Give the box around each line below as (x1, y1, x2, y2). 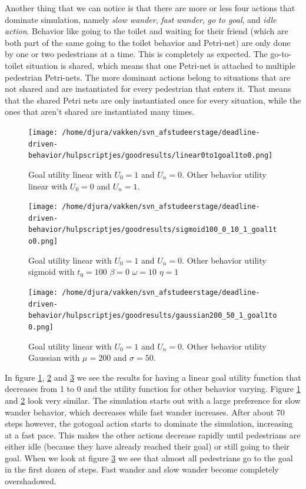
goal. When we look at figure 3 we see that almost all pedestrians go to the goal (5, 451, 293, 464)
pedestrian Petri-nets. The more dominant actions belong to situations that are (5, 71, 291, 83)
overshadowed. (5, 475, 56, 487)
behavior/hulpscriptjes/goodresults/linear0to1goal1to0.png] (28, 151, 273, 160)
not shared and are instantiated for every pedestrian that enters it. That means (5, 82, 291, 95)
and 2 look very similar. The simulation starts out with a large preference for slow (5, 394, 301, 406)
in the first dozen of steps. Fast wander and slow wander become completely (5, 463, 279, 475)
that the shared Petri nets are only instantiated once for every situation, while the (5, 94, 301, 106)
